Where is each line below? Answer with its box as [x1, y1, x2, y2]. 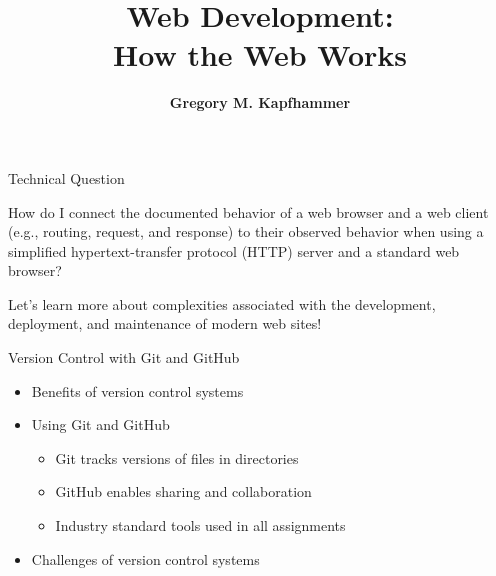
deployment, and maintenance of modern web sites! [8, 313, 322, 334]
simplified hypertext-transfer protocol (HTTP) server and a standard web [8, 240, 460, 261]
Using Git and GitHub [31, 414, 170, 435]
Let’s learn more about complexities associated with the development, [8, 293, 436, 314]
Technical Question [8, 167, 125, 188]
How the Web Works [113, 34, 407, 75]
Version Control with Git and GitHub [8, 347, 240, 368]
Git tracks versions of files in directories [55, 447, 299, 468]
